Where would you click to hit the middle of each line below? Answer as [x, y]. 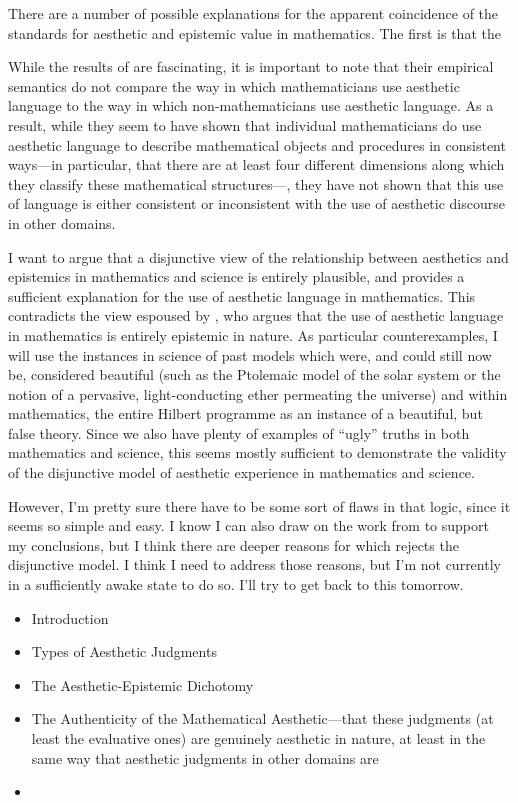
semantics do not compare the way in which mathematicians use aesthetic [234, 85]
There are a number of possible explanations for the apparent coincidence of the [253, 13]
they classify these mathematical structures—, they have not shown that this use [256, 183]
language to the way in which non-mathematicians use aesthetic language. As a [251, 105]
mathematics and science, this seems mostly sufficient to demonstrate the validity [257, 452]
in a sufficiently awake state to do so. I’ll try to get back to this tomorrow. [236, 584]
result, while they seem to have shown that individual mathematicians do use [245, 124]
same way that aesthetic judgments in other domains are [205, 757]
